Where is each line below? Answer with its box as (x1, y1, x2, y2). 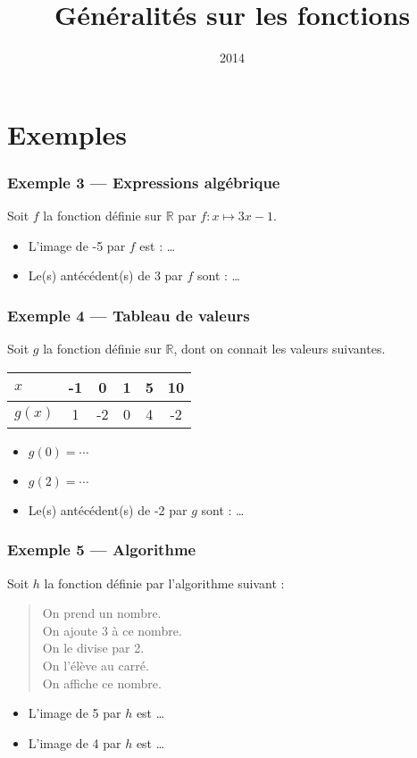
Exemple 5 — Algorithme (7, 538, 196, 561)
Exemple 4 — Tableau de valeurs (7, 304, 250, 326)
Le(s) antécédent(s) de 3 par (28, 266, 183, 285)
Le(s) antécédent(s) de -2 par (28, 500, 188, 519)
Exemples (7, 115, 128, 152)
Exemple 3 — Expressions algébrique (7, 171, 280, 193)
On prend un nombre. (42, 604, 162, 622)
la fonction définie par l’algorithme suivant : (44, 573, 285, 592)
